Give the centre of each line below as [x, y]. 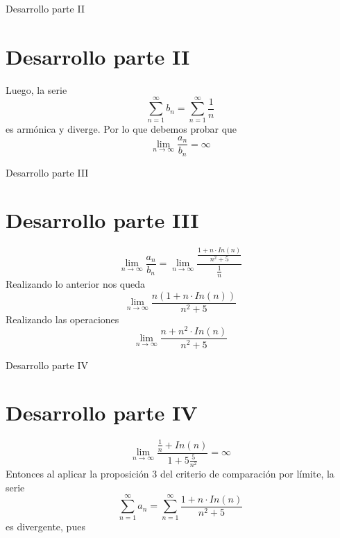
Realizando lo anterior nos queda [76, 284]
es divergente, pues [45, 527]
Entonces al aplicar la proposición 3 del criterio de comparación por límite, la [170, 474]
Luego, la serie [36, 89]
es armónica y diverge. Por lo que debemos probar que [121, 129]
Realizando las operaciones [62, 319]
